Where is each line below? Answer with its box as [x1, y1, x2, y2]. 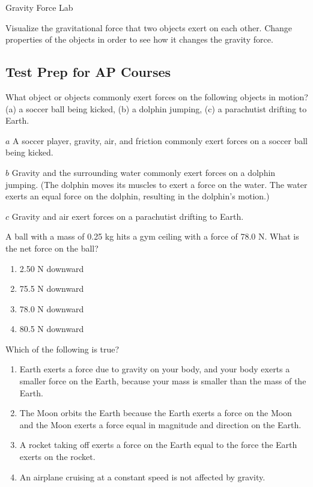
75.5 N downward [19, 282, 84, 295]
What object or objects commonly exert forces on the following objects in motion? [5, 90, 308, 103]
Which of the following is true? [5, 342, 120, 355]
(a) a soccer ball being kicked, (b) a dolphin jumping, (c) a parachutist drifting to [5, 102, 307, 115]
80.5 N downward [19, 322, 84, 335]
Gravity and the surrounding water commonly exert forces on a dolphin [11, 166, 276, 178]
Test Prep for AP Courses [5, 62, 171, 81]
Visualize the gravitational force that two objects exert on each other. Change [5, 21, 293, 34]
